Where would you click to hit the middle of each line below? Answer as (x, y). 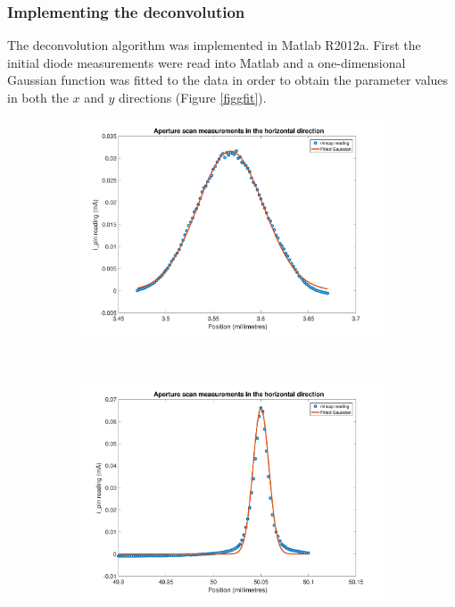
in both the (38, 97)
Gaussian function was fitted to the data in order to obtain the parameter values (228, 80)
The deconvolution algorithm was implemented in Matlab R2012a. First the (214, 45)
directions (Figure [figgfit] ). (192, 97)
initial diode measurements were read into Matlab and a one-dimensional (207, 62)
